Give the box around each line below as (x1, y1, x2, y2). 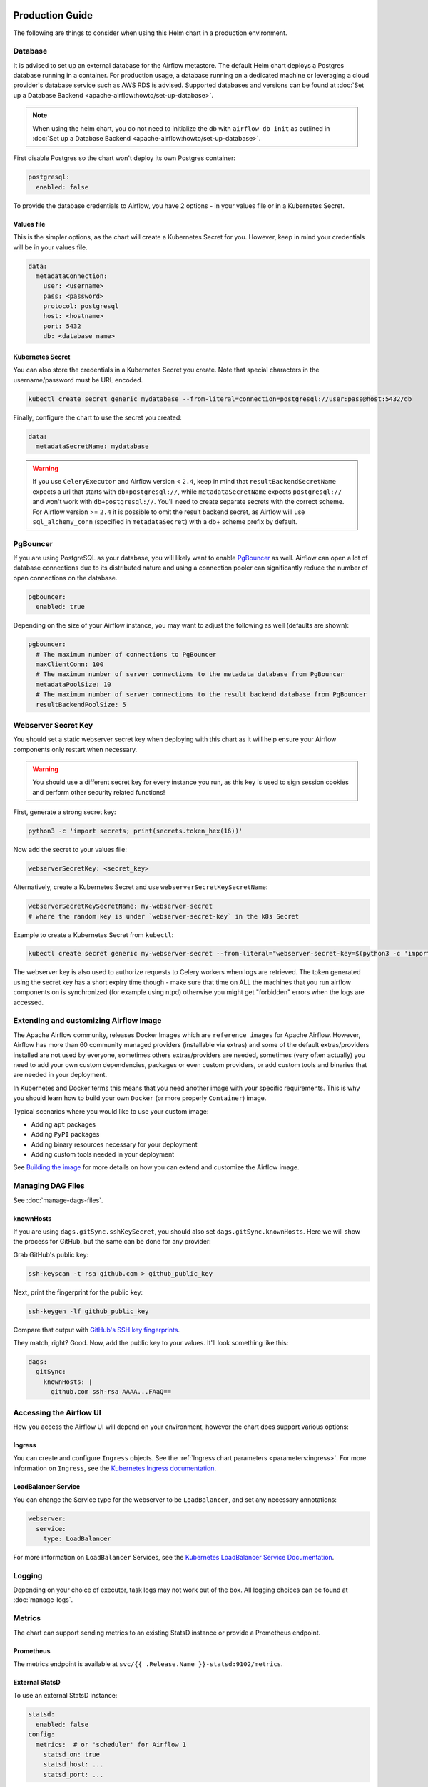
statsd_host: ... (43, 1761, 104, 1768)
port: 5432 (43, 322, 81, 330)
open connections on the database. (13, 573, 118, 582)
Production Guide (13, 9, 93, 21)
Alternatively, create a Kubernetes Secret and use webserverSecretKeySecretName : (13, 883, 268, 891)
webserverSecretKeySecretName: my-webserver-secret (28, 902, 213, 911)
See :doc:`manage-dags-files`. (13, 1196, 103, 1204)
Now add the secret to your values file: (13, 846, 128, 854)
